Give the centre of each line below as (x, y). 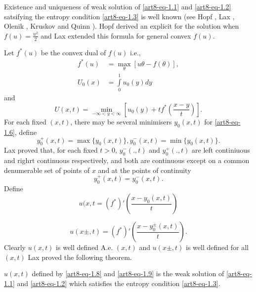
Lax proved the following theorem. (80, 257)
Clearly (15, 247)
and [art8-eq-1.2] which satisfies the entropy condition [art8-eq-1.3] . (119, 283)
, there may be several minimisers (121, 121)
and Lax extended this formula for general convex (116, 35)
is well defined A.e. (85, 247)
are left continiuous (221, 150)
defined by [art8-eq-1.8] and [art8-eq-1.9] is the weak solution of (128, 273)
